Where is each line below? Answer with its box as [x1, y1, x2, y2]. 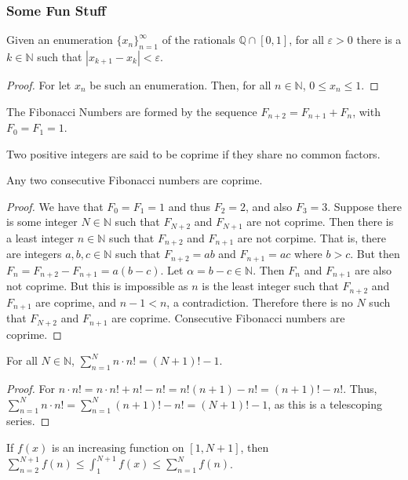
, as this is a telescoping [268, 395, 382, 412]
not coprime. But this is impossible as [6, 278, 188, 294]
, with [352, 103, 381, 119]
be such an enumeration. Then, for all [89, 77, 271, 93]
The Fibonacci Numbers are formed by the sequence [6, 103, 257, 119]
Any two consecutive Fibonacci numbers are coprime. [6, 172, 263, 188]
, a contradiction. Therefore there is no [166, 293, 353, 310]
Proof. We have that [6, 198, 104, 214]
